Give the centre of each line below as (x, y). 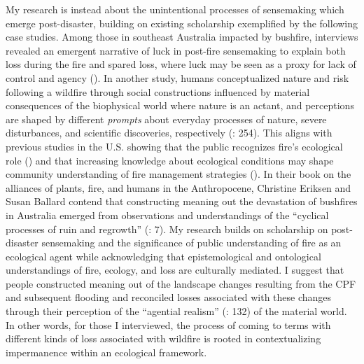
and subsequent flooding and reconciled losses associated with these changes (169, 297)
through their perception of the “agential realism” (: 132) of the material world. (176, 311)
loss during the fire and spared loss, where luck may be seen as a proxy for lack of (181, 64)
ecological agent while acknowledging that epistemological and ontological (163, 256)
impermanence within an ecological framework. (106, 352)
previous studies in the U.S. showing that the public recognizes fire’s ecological (174, 146)
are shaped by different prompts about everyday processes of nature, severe (166, 119)
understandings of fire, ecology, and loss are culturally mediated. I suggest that (175, 270)
